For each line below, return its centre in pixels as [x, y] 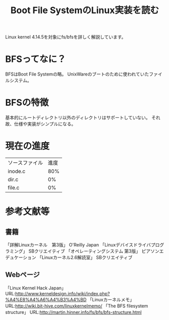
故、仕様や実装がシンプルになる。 [41, 124]
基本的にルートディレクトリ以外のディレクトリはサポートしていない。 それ [83, 118]
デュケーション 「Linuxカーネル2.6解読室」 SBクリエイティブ [69, 257]
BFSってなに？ [36, 59]
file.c [14, 188]
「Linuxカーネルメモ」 [111, 299]
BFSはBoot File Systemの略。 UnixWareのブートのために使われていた [77, 74]
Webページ [23, 275]
